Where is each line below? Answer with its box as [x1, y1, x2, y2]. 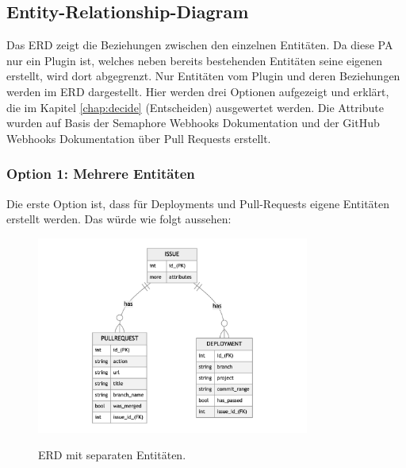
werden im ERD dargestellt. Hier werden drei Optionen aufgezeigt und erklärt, [6, 83, 389, 99]
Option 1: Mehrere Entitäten [6, 164, 195, 184]
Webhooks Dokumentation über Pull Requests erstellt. [6, 130, 271, 146]
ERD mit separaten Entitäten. [38, 447, 186, 463]
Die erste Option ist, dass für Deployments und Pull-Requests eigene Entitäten [6, 195, 390, 211]
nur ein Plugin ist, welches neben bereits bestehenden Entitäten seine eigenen [6, 52, 383, 68]
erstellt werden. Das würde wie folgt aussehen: [6, 211, 232, 227]
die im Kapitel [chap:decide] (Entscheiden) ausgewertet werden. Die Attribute [6, 99, 384, 115]
